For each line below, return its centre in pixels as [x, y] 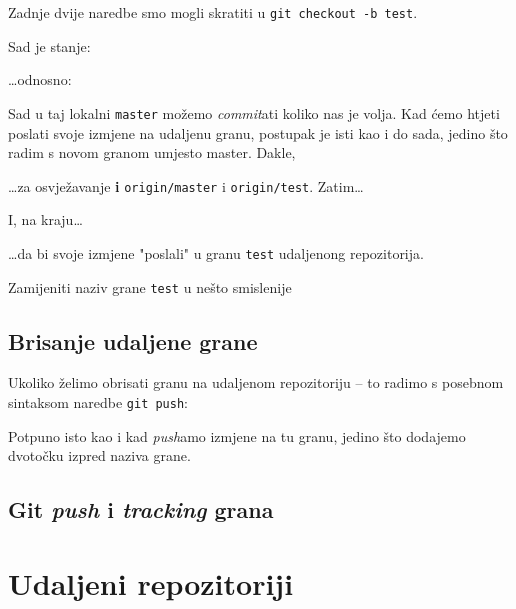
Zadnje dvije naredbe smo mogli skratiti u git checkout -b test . [213, 12]
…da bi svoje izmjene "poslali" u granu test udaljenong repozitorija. [216, 252]
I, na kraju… [45, 219]
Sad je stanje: [49, 45]
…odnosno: [40, 79]
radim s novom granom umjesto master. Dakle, [152, 152]
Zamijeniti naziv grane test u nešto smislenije [150, 286]
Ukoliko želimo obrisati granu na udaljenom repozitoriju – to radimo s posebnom [256, 382]
